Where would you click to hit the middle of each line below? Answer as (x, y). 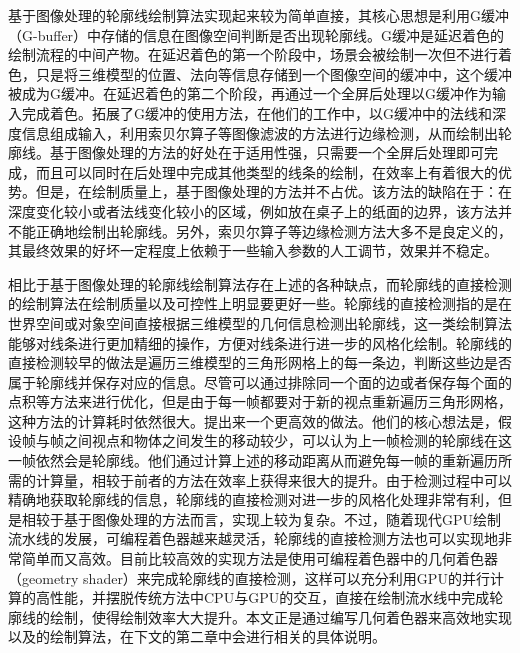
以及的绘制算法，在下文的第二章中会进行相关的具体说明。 (197, 636)
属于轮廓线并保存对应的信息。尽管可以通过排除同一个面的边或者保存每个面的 (260, 381)
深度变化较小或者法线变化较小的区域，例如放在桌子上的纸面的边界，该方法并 (260, 210)
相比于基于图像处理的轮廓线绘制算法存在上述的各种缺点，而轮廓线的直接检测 (260, 283)
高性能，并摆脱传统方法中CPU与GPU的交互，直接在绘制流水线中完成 (262, 597)
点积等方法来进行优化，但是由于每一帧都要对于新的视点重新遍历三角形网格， (260, 401)
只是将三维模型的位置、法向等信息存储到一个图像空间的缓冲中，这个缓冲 (273, 73)
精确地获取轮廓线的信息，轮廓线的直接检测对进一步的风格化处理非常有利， (253, 499)
